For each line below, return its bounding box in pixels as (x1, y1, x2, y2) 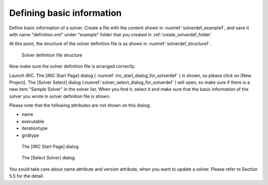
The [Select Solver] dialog (21, 155, 75, 161)
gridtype (21, 132, 39, 138)
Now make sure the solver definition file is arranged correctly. (9, 63, 136, 69)
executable (21, 118, 45, 124)
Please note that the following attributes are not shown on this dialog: (9, 102, 151, 109)
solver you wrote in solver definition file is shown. (9, 93, 111, 99)
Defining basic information (9, 7, 122, 18)
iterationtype (21, 125, 48, 131)
